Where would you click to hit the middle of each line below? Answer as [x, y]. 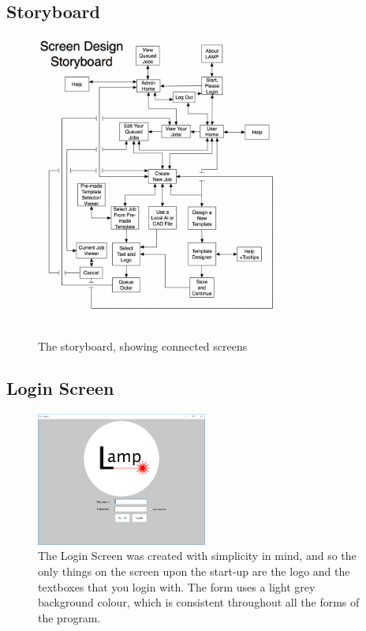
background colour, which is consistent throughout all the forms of [199, 602]
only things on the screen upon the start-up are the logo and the [194, 571]
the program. [69, 617]
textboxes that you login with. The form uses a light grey [177, 586]
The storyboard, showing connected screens [143, 346]
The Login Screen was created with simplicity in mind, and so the [197, 556]
